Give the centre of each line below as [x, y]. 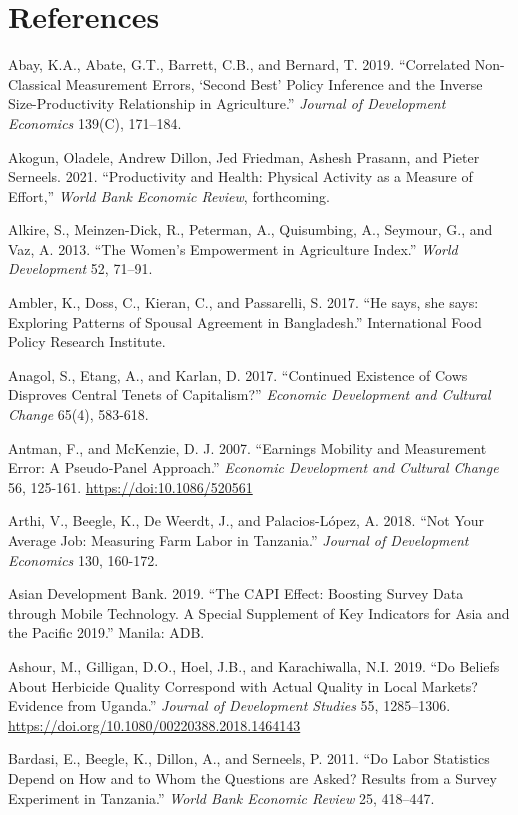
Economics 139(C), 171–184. [95, 122]
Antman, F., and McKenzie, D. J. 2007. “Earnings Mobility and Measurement [247, 447]
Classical [35, 83]
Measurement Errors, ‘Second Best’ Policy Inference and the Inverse [274, 83]
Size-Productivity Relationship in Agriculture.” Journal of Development [227, 103]
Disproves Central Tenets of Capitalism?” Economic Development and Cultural [249, 394]
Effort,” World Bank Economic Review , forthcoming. [169, 195]
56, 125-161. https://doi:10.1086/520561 [130, 486]
